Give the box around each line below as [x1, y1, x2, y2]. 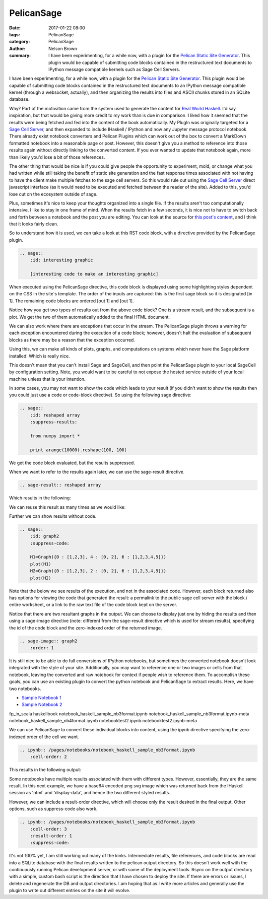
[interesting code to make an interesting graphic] [30, 271, 159, 277]
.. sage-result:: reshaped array [19, 482, 101, 488]
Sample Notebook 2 [21, 701, 63, 707]
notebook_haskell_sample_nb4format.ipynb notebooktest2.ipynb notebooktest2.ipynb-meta [9, 718, 197, 724]
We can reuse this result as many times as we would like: [9, 504, 126, 510]
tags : [9, 31, 20, 37]
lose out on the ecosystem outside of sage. [9, 191, 98, 197]
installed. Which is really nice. [9, 353, 70, 359]
